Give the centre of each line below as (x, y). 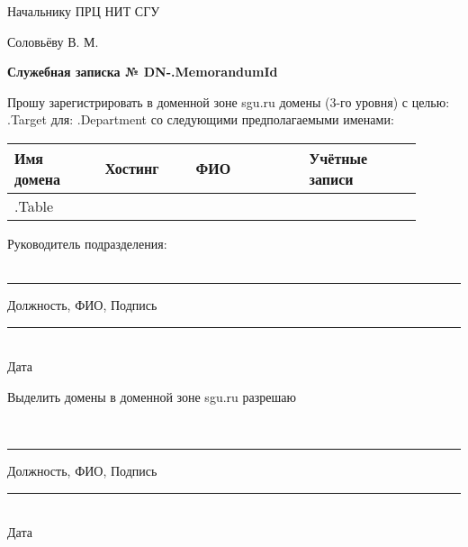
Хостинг (132, 169)
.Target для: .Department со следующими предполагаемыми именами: (201, 119)
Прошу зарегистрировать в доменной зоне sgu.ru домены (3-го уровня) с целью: (229, 101)
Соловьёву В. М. (53, 41)
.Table (34, 205)
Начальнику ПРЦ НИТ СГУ (84, 11)
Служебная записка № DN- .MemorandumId (143, 72)
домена (38, 178)
